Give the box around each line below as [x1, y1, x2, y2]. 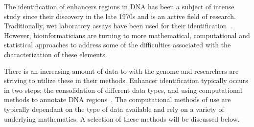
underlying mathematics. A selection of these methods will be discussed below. [4, 113, 240, 124]
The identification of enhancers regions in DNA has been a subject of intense [4, 1, 234, 11]
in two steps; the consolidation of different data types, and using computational [4, 85, 242, 95]
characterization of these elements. [4, 49, 107, 59]
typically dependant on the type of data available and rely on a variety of [4, 104, 224, 114]
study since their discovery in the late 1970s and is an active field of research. [4, 11, 236, 21]
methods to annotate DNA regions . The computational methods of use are [4, 94, 231, 105]
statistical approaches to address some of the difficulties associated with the [4, 40, 231, 50]
